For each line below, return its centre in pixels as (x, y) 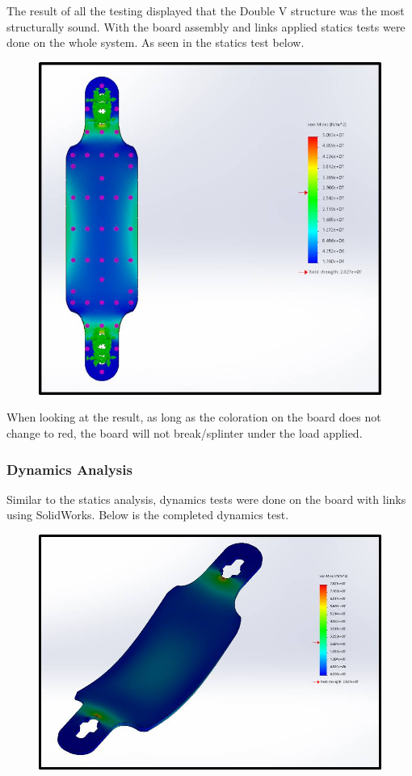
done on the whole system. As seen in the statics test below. (156, 42)
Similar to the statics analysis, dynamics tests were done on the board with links (206, 499)
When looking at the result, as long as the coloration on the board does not (194, 417)
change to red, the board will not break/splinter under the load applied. (185, 433)
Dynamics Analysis (69, 469)
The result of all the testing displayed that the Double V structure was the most (206, 10)
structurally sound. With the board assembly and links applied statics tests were (206, 26)
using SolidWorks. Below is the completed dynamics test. (148, 515)
